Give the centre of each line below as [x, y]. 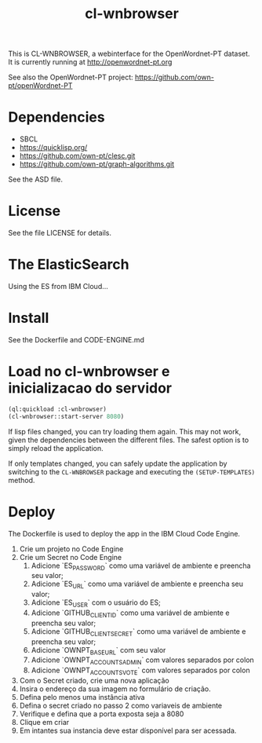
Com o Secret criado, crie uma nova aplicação [95, 680]
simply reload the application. [56, 448]
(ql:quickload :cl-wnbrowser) [58, 409]
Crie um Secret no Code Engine [71, 557]
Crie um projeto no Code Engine [71, 549]
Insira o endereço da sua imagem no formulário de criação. [115, 689]
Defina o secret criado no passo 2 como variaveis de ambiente [121, 705]
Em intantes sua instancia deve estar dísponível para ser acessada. [128, 730]
